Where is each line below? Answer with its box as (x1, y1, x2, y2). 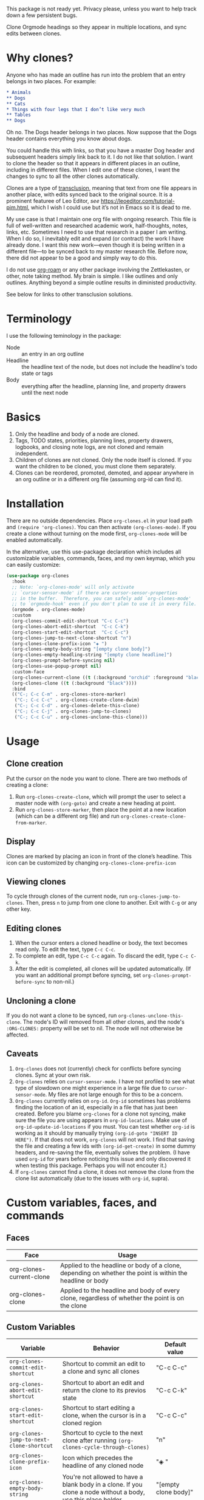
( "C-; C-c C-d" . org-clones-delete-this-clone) (14, 703, 140, 709)
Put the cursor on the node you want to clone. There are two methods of (6, 775, 188, 782)
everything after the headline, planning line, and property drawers (21, 383, 186, 390)
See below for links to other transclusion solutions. (6, 291, 133, 298)
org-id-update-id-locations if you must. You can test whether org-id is (15, 1123, 195, 1130)
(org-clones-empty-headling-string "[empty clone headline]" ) (12, 652, 172, 658)
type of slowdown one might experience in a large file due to (15, 1084, 167, 1091)
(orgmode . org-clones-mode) (12, 607, 86, 613)
